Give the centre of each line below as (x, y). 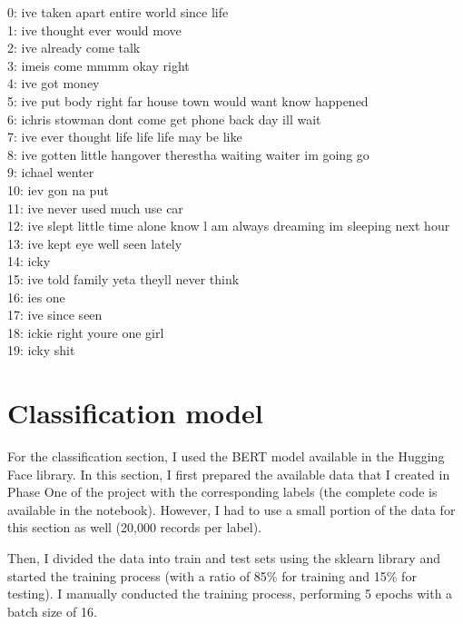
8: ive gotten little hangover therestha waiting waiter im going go (188, 154)
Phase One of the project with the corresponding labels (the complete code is (222, 492)
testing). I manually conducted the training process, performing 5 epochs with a (230, 594)
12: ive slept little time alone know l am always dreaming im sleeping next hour (229, 226)
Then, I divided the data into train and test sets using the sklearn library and (224, 557)
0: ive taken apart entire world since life (118, 12)
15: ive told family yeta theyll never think (123, 278)
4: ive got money (54, 83)
